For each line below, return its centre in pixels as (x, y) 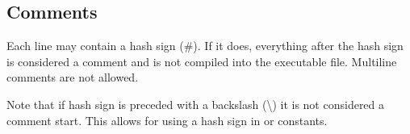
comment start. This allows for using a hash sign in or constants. (167, 120)
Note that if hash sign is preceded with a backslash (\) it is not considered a (196, 104)
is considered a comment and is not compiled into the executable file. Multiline (202, 61)
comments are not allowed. (73, 77)
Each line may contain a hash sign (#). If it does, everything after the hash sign (205, 46)
